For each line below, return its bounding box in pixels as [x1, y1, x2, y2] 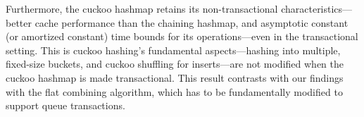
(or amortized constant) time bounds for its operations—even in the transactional [6, 29, 358, 44]
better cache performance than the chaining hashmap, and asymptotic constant [6, 15, 349, 30]
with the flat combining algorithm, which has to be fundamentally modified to [6, 84, 343, 99]
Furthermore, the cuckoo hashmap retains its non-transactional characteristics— [6, 1, 353, 16]
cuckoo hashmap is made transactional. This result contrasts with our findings [6, 70, 344, 85]
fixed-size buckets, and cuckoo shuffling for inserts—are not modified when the [6, 56, 344, 71]
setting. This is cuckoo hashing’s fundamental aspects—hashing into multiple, [6, 42, 341, 57]
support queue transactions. [6, 98, 125, 113]
